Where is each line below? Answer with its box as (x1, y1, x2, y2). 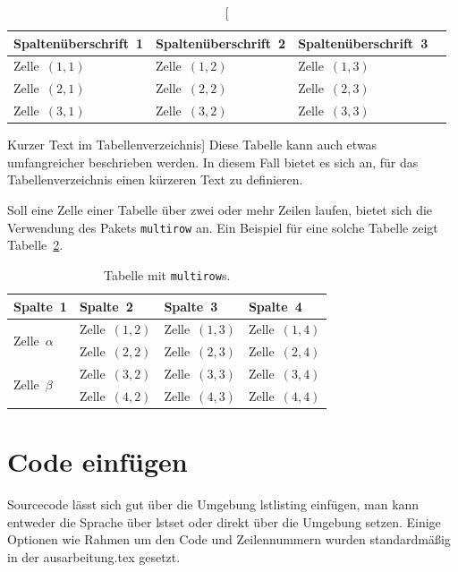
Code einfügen (7, 443, 188, 480)
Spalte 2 (79, 296, 133, 315)
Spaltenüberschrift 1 (13, 33, 144, 52)
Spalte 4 (248, 296, 302, 315)
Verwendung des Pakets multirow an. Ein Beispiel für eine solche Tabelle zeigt (7, 218, 438, 236)
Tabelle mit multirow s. (104, 265, 231, 284)
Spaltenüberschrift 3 (298, 33, 428, 52)
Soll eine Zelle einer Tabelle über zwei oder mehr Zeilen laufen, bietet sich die (7, 201, 433, 218)
